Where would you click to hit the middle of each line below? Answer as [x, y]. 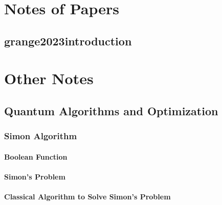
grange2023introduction [68, 41]
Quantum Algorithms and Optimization [111, 110]
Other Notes [49, 78]
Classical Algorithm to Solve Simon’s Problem [87, 197]
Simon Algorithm [41, 136]
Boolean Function [36, 156]
